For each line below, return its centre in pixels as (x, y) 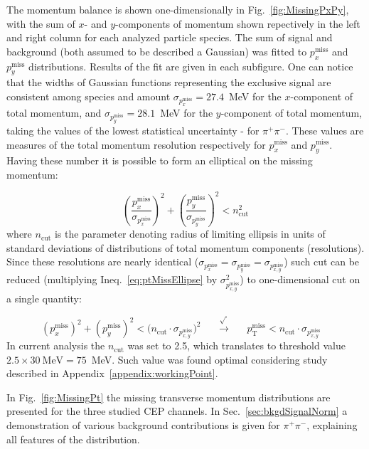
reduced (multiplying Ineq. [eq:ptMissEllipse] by (112, 279)
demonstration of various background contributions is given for (143, 425)
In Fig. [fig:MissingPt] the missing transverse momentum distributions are (169, 397)
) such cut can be (322, 262)
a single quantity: (44, 299)
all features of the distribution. (73, 439)
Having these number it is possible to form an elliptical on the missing (160, 160)
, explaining (332, 425)
